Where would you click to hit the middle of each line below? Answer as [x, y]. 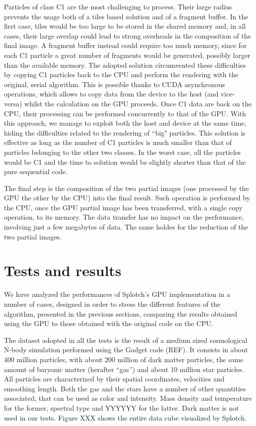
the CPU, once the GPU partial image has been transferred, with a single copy [123, 207]
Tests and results [63, 270]
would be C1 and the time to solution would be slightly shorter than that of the [125, 162]
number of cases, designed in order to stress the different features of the [112, 304]
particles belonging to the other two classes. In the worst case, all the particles [123, 152]
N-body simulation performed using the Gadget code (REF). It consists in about [126, 350]
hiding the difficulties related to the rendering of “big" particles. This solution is [125, 132]
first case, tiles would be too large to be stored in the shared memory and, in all [125, 26]
